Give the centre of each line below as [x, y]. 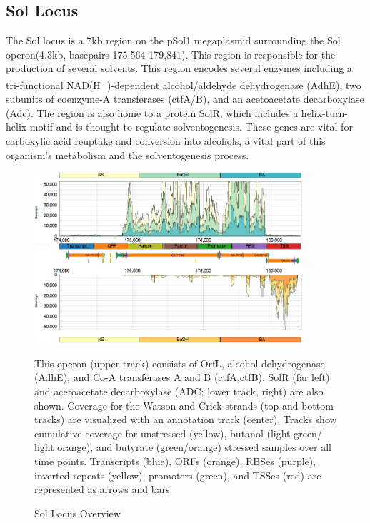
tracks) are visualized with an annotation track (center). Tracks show [186, 419]
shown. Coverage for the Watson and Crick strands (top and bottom [184, 405]
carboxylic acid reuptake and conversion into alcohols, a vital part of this [166, 141]
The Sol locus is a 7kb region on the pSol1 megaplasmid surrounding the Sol [173, 40]
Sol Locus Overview [77, 513]
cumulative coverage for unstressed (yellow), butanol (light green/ [178, 433]
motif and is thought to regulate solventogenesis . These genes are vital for [191, 127]
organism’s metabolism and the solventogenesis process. [127, 154]
